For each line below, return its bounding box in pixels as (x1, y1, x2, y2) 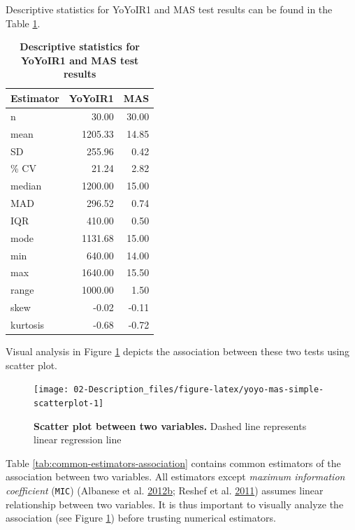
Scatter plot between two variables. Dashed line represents (34, 418, 307, 433)
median (10, 178, 42, 193)
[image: (34, 385, 69, 395)
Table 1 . (6, 15, 41, 30)
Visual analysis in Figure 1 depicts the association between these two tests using (6, 344, 350, 359)
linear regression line (34, 432, 122, 447)
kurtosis (10, 317, 45, 331)
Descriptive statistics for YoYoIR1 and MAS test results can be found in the (6, 2, 333, 16)
